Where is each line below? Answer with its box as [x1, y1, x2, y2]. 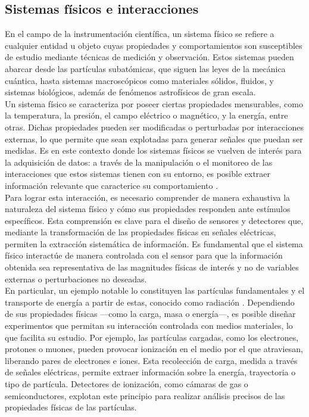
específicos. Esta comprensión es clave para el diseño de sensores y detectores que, [5, 214, 304, 226]
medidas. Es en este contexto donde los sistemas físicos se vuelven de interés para [5, 144, 302, 157]
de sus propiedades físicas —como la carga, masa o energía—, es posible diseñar [5, 307, 296, 320]
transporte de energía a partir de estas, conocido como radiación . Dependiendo [5, 295, 295, 308]
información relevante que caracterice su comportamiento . [5, 179, 219, 191]
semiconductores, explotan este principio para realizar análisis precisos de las [5, 389, 285, 402]
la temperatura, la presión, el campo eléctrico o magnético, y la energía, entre [5, 109, 288, 122]
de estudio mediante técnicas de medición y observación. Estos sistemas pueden [5, 51, 294, 63]
